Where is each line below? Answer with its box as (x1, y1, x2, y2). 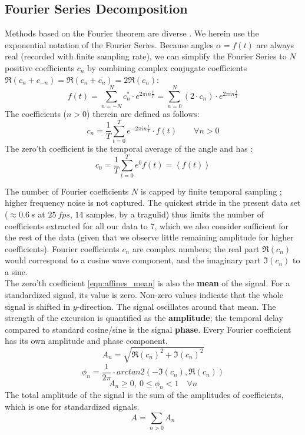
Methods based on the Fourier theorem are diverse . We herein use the (5, 27, 259, 39)
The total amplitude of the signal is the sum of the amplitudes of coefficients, (5, 389, 284, 401)
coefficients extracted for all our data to (5, 219, 148, 232)
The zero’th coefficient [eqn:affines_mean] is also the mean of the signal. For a (5, 277, 290, 289)
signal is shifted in (5, 300, 71, 312)
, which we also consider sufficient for (154, 219, 289, 232)
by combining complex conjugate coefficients (87, 61, 247, 73)
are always (256, 38, 294, 51)
